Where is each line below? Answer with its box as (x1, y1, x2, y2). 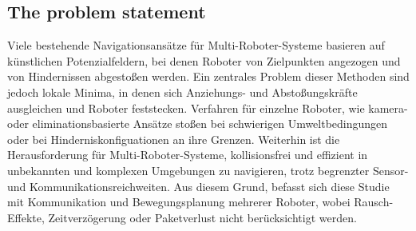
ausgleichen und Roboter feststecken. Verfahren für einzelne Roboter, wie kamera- (7, 99, 408, 116)
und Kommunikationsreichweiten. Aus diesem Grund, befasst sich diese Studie (7, 177, 390, 194)
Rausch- (354, 193, 394, 210)
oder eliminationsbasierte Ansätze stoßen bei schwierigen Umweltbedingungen (7, 115, 388, 132)
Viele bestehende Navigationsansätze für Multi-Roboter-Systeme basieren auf (7, 37, 385, 54)
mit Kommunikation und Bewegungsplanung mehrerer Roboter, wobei (7, 193, 351, 210)
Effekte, (7, 209, 45, 225)
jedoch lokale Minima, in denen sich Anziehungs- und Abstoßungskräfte (7, 83, 358, 100)
